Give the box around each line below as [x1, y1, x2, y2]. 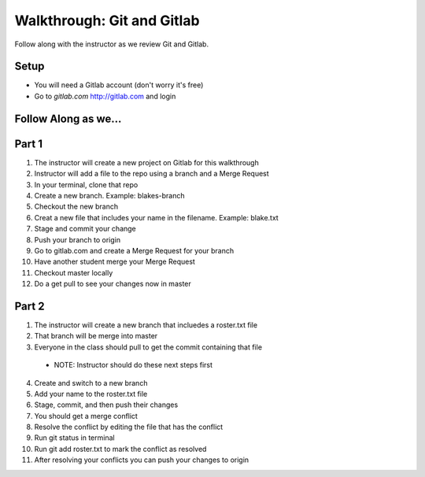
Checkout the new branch [34, 202, 119, 212]
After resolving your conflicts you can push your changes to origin [34, 455, 249, 464]
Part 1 [14, 137, 43, 150]
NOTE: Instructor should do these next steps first [54, 361, 213, 370]
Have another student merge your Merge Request [34, 257, 196, 267]
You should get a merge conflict [34, 411, 138, 420]
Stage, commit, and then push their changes [34, 400, 179, 409]
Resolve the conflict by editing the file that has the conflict [34, 422, 224, 432]
